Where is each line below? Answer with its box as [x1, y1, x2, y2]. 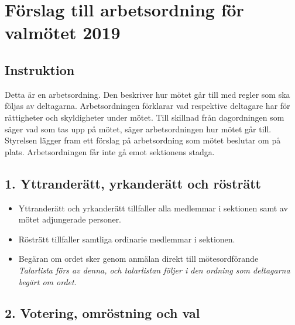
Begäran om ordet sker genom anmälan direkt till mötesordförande [18, 252, 259, 265]
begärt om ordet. [18, 275, 77, 288]
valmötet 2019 [5, 20, 121, 45]
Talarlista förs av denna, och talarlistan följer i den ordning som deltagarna [18, 264, 290, 276]
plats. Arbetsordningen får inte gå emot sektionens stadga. [5, 145, 215, 158]
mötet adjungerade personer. [18, 213, 122, 225]
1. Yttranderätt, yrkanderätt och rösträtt [5, 174, 261, 192]
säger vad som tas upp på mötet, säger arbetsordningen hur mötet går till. [5, 122, 272, 135]
